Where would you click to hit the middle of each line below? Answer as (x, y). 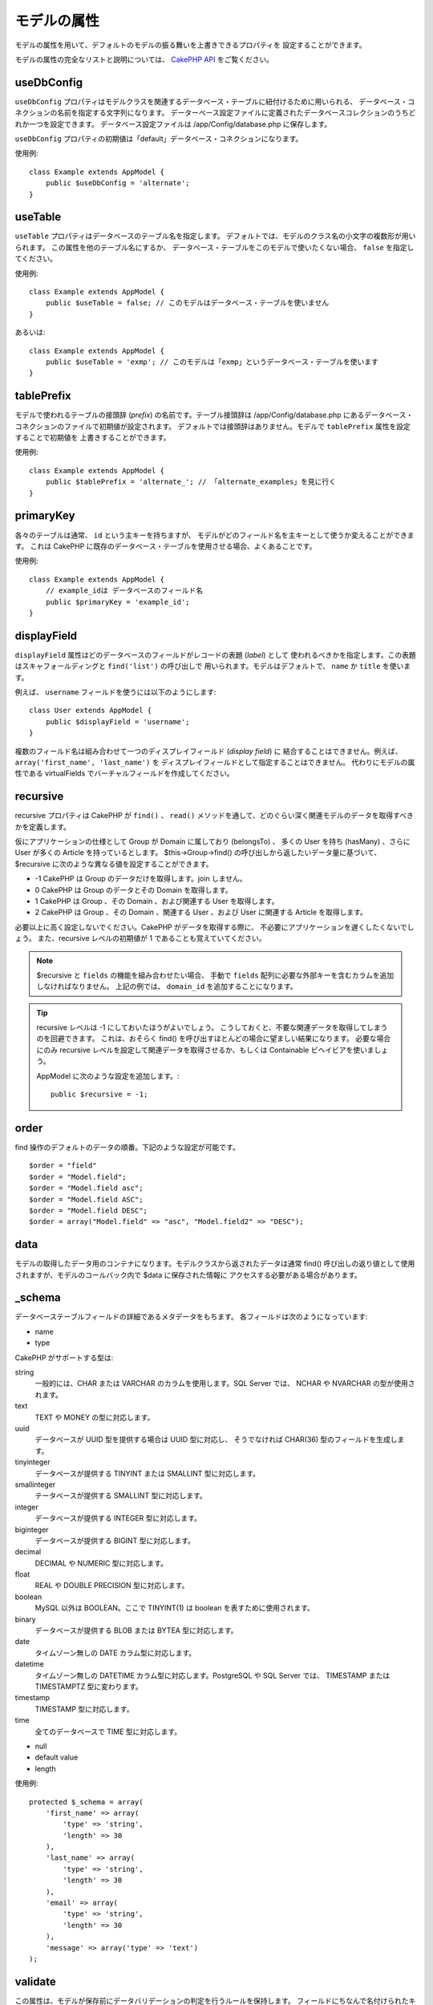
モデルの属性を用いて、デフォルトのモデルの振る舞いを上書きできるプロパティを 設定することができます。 (190, 45)
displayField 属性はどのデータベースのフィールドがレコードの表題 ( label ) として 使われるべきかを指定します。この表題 (215, 654)
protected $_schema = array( (86, 1802)
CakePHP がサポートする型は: (64, 1357)
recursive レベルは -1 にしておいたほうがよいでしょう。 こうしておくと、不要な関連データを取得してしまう (212, 1027)
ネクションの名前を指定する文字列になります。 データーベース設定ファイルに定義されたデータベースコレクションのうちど (215, 113)
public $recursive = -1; (99, 1094)
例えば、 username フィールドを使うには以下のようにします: (115, 692)
